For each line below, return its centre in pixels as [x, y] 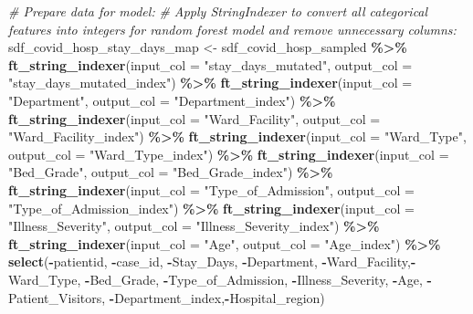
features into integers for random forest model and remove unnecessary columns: [232, 29]
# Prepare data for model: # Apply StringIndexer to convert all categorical [218, 11]
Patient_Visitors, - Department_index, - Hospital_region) [167, 297]
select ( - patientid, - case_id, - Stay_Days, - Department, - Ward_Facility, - [212, 262]
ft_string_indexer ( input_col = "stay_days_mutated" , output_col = [210, 64]
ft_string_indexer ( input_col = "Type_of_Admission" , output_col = [211, 189]
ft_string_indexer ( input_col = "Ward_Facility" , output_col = [194, 118]
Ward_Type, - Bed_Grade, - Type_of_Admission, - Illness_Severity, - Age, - [220, 279]
